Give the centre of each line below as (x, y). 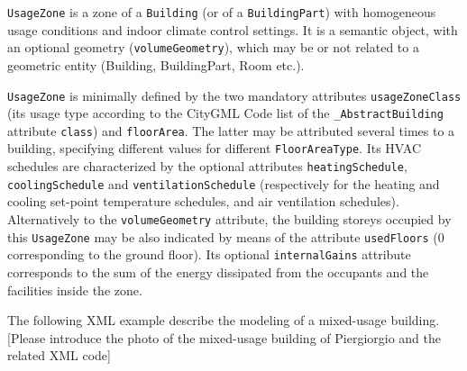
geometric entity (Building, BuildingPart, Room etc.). (156, 64)
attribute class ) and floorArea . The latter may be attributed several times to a (231, 130)
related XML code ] (59, 355)
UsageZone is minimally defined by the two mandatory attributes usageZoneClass (234, 95)
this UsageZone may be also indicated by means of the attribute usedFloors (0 (226, 236)
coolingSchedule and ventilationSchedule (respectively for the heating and (224, 183)
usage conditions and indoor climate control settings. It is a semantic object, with (233, 29)
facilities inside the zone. (75, 290)
